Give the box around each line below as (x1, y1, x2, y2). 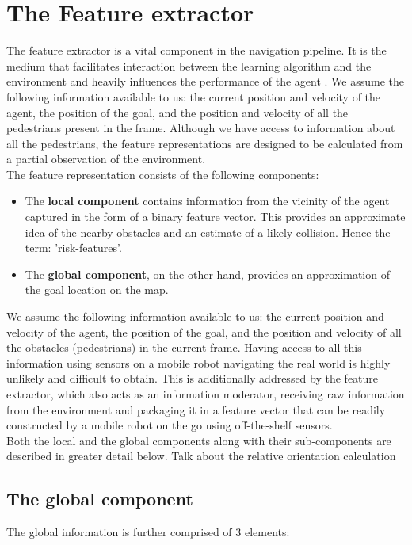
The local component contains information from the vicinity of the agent (25, 192, 390, 209)
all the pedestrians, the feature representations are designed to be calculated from (6, 135, 403, 151)
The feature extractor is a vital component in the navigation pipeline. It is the (6, 42, 387, 59)
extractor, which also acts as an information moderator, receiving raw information (6, 386, 405, 402)
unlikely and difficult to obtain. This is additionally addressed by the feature (6, 370, 379, 387)
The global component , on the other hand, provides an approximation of (25, 265, 390, 282)
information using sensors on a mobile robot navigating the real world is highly (6, 354, 391, 371)
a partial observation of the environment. (6, 151, 206, 167)
